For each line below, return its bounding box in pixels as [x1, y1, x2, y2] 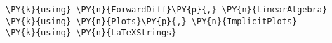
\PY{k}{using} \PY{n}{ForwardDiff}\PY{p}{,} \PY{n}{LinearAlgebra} [6, 5, 328, 15]
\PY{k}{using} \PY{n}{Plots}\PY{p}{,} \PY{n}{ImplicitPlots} [6, 16, 298, 26]
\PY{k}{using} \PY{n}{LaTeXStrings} [6, 28, 177, 38]
